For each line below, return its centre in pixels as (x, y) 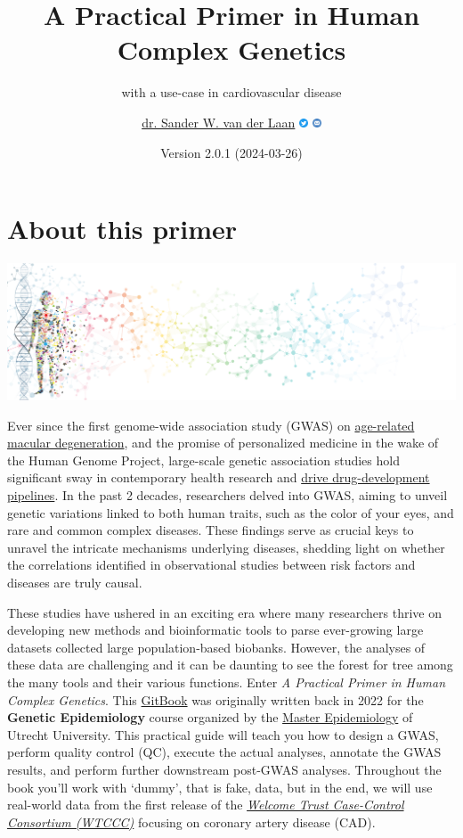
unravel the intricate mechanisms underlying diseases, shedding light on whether (226, 547)
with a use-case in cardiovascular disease (231, 92)
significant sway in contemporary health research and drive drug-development (219, 477)
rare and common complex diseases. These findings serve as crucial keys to (211, 530)
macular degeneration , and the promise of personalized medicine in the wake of (223, 443)
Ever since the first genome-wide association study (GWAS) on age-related (211, 425)
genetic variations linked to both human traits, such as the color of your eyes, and (231, 512)
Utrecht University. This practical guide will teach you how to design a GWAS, (223, 734)
